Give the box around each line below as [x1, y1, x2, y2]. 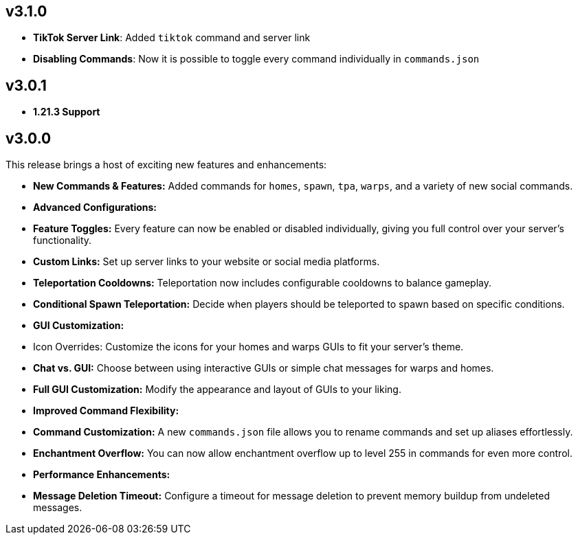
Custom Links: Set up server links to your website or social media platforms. [33, 256, 380, 268]
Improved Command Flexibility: [33, 405, 179, 417]
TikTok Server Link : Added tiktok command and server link [33, 32, 311, 44]
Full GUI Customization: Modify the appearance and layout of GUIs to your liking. [33, 383, 401, 396]
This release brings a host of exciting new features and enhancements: [5, 159, 327, 171]
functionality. [33, 234, 92, 247]
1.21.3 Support [33, 106, 100, 118]
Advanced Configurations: [33, 201, 157, 214]
